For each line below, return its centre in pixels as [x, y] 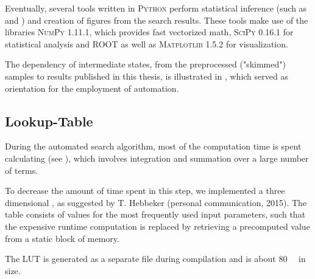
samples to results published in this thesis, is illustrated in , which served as [147, 76]
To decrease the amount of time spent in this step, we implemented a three [145, 191]
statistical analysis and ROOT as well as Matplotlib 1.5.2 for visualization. [147, 43]
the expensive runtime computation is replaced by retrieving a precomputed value [157, 226]
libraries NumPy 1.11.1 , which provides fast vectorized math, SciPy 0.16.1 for [149, 32]
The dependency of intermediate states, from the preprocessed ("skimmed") [145, 64]
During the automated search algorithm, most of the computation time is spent [153, 146]
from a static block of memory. [62, 238]
